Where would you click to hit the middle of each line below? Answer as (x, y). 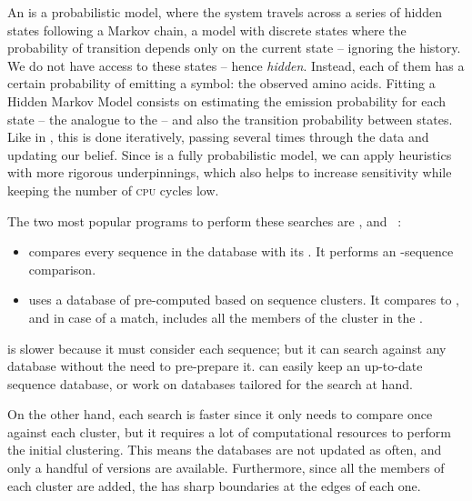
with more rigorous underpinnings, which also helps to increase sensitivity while (230, 172)
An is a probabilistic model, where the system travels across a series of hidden (225, 12)
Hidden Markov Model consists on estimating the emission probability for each (227, 100)
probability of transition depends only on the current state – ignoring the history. (234, 48)
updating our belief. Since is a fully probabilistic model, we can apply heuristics (230, 154)
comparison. (62, 269)
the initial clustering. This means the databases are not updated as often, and (225, 450)
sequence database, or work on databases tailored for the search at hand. (210, 383)
